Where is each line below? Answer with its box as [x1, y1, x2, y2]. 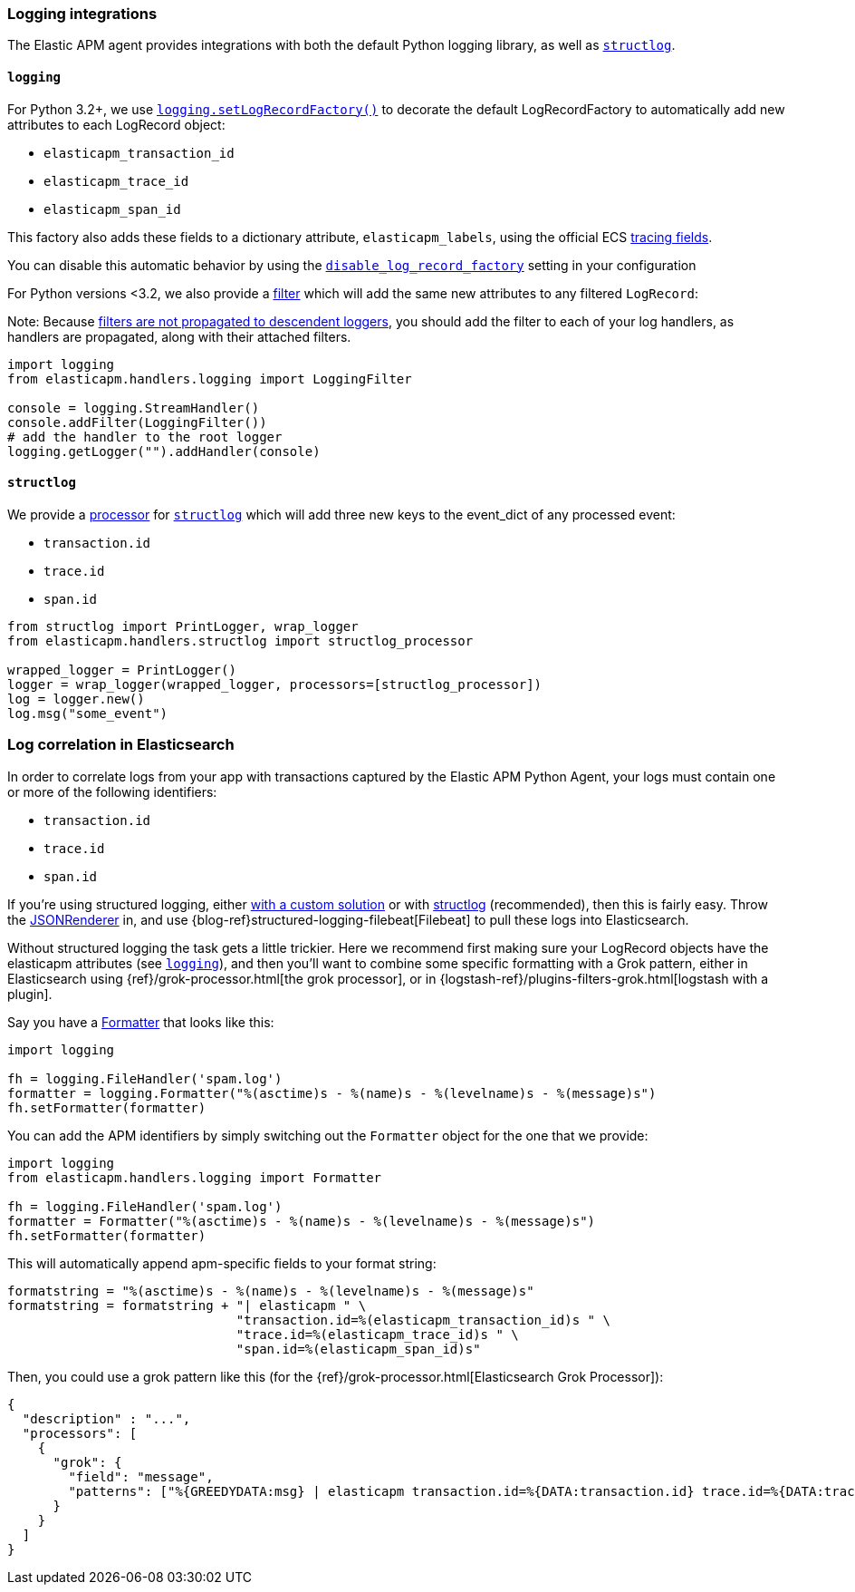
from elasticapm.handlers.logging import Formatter [7, 1170, 382, 1185]
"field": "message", [68, 1469, 214, 1484]
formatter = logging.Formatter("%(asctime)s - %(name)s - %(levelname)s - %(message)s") [7, 1085, 657, 1101]
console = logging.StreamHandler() [7, 400, 260, 415]
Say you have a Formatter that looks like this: [7, 1014, 274, 1030]
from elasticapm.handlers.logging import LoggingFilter [7, 371, 412, 386]
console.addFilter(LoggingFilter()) [7, 414, 267, 430]
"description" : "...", [22, 1411, 191, 1426]
